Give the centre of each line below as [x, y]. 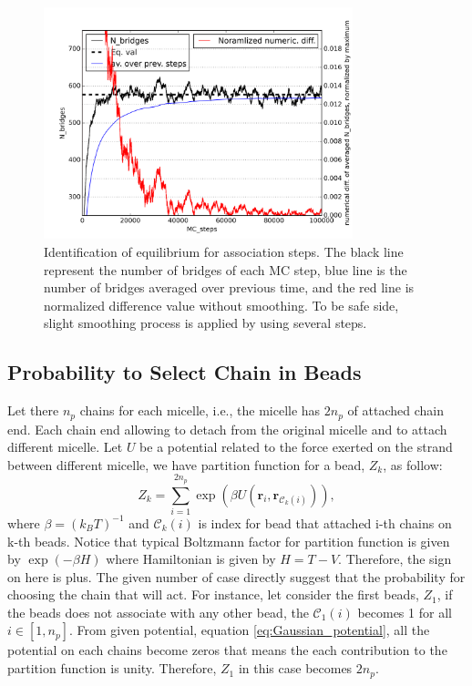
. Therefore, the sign [395, 559]
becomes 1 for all [405, 612]
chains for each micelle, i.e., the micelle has [200, 410]
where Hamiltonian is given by [191, 559]
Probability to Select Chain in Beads [185, 372]
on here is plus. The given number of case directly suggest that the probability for [236, 576]
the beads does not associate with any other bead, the [158, 612]
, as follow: [413, 464]
